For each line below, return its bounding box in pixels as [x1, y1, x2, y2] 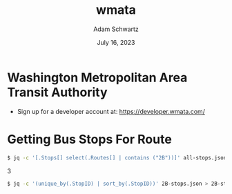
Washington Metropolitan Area [7, 70, 188, 85]
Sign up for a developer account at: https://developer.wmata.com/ [17, 107, 206, 115]
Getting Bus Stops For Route [7, 131, 173, 147]
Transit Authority [7, 84, 108, 100]
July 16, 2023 [97, 38, 135, 46]
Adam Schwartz [93, 25, 139, 33]
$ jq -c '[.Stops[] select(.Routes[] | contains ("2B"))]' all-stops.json [7, 154, 227, 161]
